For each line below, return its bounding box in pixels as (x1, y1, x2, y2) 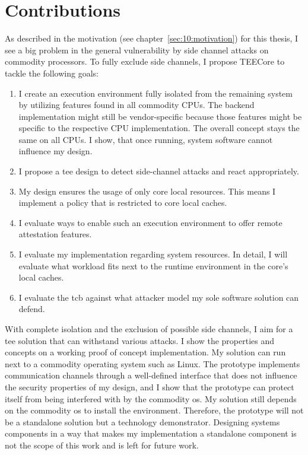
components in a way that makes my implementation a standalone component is (5, 427, 297, 440)
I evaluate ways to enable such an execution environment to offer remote (18, 216, 282, 228)
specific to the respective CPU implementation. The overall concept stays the (18, 122, 300, 134)
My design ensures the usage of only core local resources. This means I (18, 184, 276, 197)
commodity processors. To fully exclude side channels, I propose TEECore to (5, 55, 285, 68)
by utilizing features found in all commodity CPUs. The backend (18, 98, 255, 111)
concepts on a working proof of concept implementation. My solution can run (5, 346, 286, 358)
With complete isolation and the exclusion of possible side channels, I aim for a (5, 323, 293, 335)
